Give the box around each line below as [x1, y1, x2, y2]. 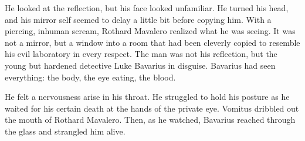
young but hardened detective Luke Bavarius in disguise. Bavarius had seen [5, 59, 276, 71]
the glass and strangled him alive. [5, 125, 126, 137]
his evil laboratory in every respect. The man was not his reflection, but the [5, 48, 277, 60]
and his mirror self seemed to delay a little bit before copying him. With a [5, 13, 272, 25]
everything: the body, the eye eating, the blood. [5, 70, 176, 83]
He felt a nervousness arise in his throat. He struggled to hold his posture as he [5, 90, 290, 103]
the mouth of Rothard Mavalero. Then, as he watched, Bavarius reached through [5, 113, 296, 126]
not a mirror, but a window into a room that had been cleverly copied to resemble [5, 36, 300, 48]
